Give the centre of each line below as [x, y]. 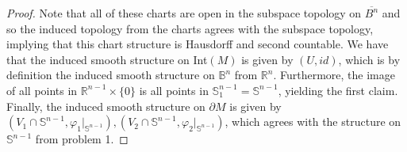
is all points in [174, 90]
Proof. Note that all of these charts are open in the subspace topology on [184, 13]
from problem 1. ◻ [82, 139]
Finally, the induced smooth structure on [106, 106]
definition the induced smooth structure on [111, 75]
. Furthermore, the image [334, 75]
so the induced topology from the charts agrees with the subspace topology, [190, 28]
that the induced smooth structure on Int [107, 59]
